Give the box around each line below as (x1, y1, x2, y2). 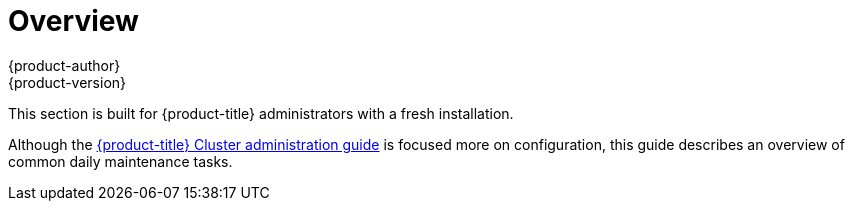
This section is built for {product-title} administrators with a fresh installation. (8, 104, 514, 122)
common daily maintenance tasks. (8, 152, 233, 170)
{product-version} (8, 73, 127, 91)
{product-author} (8, 56, 121, 74)
